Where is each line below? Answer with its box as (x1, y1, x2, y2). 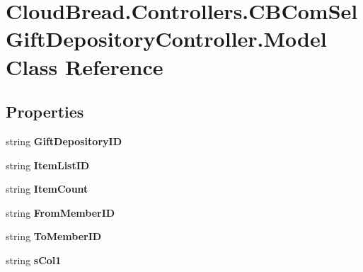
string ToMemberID (6, 229, 102, 244)
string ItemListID (6, 157, 90, 172)
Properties (6, 101, 84, 123)
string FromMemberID (6, 205, 115, 220)
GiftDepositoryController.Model (6, 24, 327, 53)
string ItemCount (6, 181, 88, 196)
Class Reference (6, 52, 163, 81)
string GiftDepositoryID (6, 133, 122, 148)
